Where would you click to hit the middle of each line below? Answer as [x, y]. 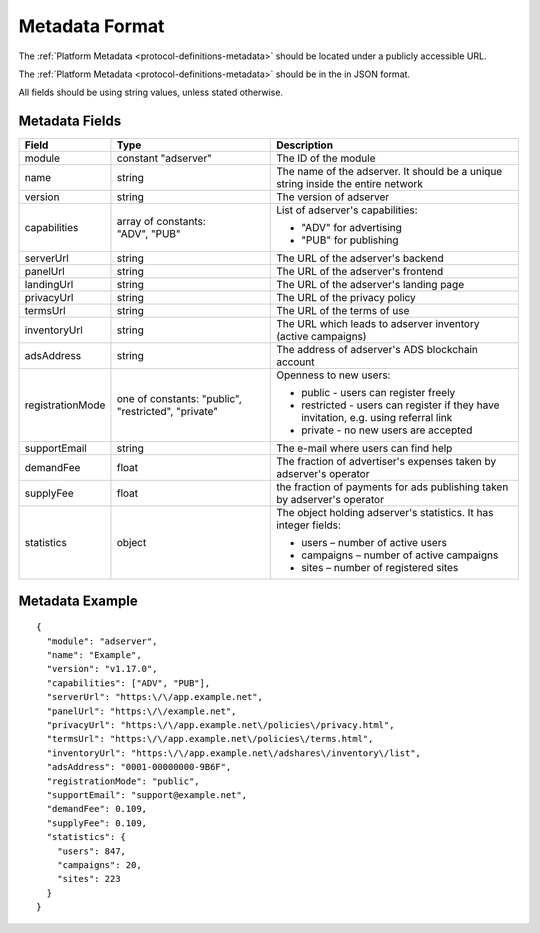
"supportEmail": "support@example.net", [147, 794]
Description [305, 145]
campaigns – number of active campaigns [400, 555]
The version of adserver [333, 197]
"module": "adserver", [102, 641]
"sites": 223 [88, 879]
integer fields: [309, 525]
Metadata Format [91, 26]
